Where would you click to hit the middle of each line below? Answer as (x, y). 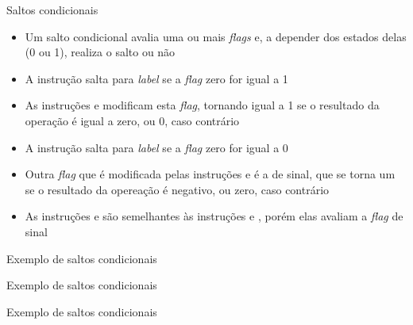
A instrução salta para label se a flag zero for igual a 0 (156, 147)
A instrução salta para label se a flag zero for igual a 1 (156, 78)
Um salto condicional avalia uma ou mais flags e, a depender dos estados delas (216, 36)
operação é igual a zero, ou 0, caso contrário (132, 120)
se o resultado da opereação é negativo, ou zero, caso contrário (177, 189)
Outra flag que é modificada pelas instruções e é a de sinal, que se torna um (210, 174)
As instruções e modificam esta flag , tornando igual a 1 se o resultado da (202, 105)
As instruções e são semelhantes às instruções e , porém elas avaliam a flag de (214, 216)
